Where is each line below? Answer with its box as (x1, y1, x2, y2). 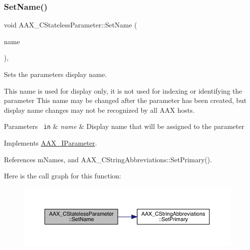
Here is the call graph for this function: (4, 171, 121, 181)
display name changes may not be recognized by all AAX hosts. (4, 104, 195, 115)
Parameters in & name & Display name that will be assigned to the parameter (4, 121, 245, 131)
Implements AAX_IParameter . (4, 138, 97, 148)
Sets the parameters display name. (4, 69, 107, 79)
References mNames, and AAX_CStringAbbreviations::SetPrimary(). (4, 154, 212, 164)
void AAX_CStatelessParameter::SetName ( (4, 20, 137, 30)
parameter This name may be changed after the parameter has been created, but (4, 95, 247, 105)
